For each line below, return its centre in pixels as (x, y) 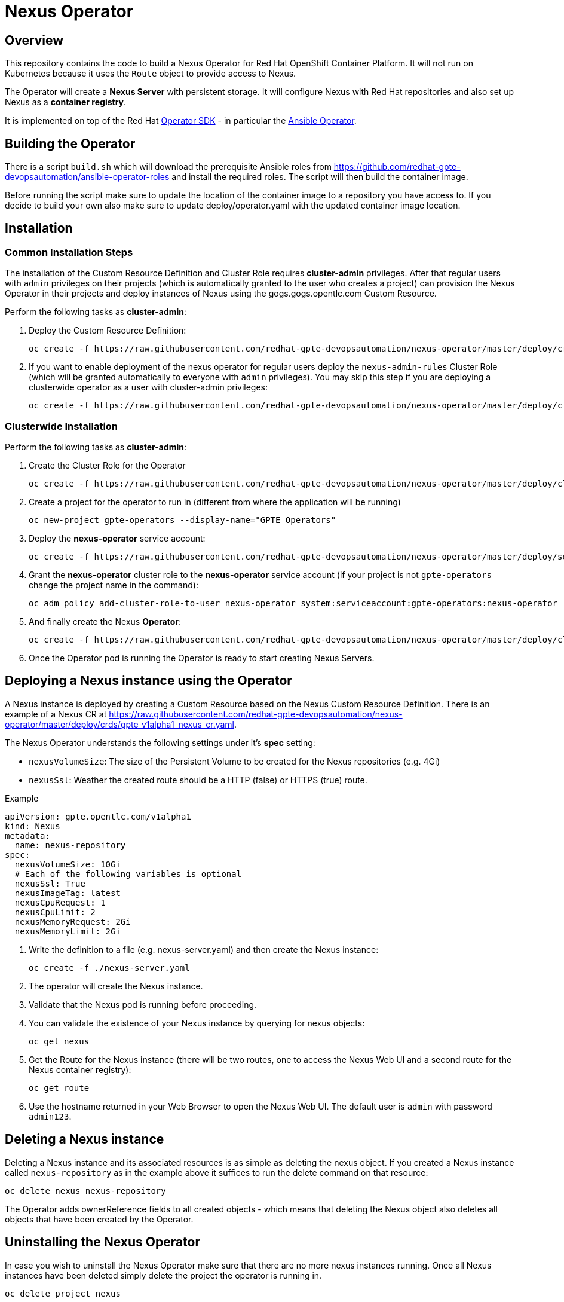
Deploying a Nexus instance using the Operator (148, 681)
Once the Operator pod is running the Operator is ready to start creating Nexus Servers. (202, 658)
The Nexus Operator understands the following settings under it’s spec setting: (160, 742)
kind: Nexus (33, 826)
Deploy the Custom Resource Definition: (108, 331)
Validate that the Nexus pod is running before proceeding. (143, 1004)
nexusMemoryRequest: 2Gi (73, 922)
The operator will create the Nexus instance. (116, 986)
